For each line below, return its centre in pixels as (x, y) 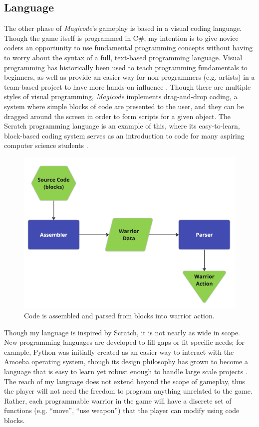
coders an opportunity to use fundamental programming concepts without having (129, 48)
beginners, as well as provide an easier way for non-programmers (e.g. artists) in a (129, 77)
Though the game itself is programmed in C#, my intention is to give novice (121, 38)
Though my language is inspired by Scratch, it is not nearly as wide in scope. (122, 332)
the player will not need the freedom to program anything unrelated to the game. (128, 391)
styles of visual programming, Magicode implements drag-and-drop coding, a (121, 96)
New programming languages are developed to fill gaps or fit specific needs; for (124, 342)
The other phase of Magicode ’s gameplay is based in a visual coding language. (123, 28)
